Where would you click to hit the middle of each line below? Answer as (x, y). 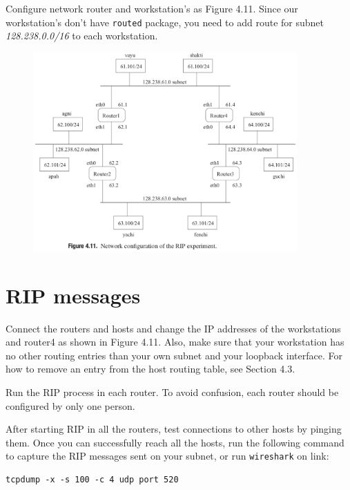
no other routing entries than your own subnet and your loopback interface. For (174, 355)
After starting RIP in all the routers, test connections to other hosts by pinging (174, 429)
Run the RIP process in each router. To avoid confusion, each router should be (172, 392)
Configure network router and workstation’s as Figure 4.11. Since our (152, 8)
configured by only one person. (70, 405)
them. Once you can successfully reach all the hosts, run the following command (175, 442)
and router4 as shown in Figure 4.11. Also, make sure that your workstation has (175, 342)
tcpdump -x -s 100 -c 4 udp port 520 (92, 480)
